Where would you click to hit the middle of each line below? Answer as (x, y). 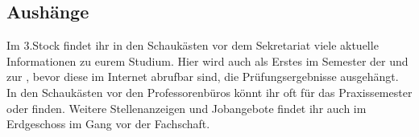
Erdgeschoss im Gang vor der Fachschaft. (108, 124)
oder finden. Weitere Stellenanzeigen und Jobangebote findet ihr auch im (187, 108)
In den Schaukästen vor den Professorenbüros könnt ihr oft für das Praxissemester (209, 92)
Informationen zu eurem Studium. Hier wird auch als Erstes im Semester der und (207, 60)
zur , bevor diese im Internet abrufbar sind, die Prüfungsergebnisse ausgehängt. (203, 77)
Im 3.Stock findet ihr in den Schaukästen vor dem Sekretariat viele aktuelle (193, 45)
